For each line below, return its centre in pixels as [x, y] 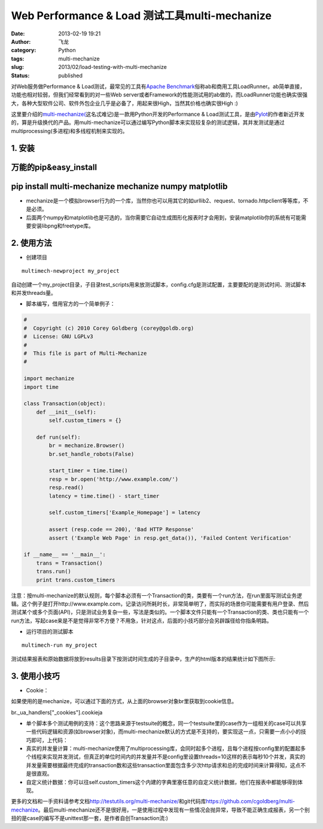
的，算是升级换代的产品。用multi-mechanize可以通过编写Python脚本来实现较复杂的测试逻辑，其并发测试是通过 [148, 122]
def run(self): [58, 437]
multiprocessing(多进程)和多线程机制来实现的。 [69, 131]
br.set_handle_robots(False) [92, 454]
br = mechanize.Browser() [87, 446]
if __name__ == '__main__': [65, 555]
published [71, 76]
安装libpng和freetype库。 [62, 225]
